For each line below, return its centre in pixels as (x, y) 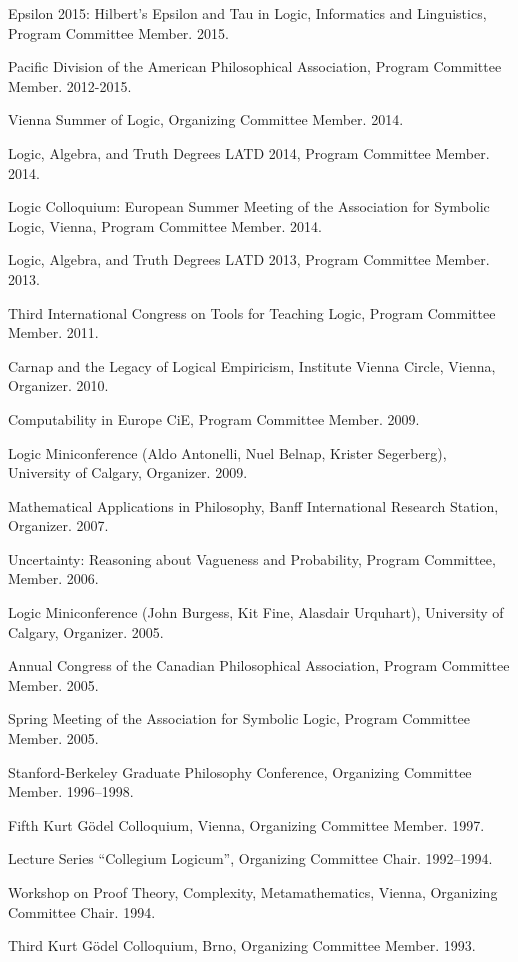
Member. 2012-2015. (70, 85)
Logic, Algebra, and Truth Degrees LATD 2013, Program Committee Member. (249, 259)
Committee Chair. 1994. (82, 911)
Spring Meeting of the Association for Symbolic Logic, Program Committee (239, 718)
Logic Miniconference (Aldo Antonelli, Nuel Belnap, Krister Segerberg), (227, 452)
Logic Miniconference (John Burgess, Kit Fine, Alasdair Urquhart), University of (256, 612)
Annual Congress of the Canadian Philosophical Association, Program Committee (259, 665)
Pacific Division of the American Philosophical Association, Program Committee (255, 66)
